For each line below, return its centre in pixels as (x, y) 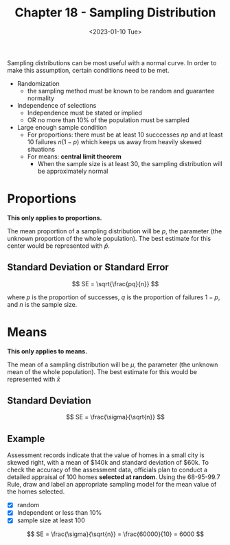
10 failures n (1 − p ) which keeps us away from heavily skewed (114, 141)
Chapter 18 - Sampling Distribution (115, 13)
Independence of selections (57, 105)
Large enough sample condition (62, 127)
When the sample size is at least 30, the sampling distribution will (130, 163)
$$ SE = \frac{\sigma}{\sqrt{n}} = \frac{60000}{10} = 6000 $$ (115, 534)
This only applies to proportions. (55, 218)
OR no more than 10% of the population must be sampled (108, 120)
